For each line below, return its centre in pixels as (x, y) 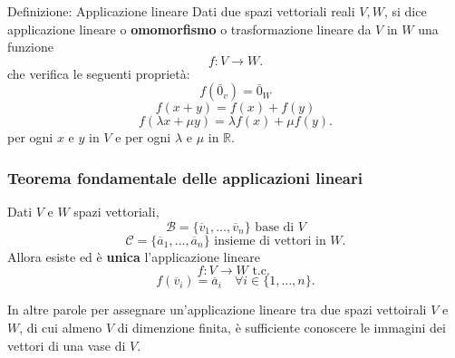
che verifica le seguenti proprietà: (99, 73)
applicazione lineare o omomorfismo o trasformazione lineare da (189, 29)
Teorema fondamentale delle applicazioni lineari (185, 177)
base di (275, 227)
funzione (30, 47)
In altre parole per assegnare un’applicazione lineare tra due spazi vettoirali (217, 310)
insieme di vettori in (270, 241)
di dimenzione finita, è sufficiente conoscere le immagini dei (281, 327)
